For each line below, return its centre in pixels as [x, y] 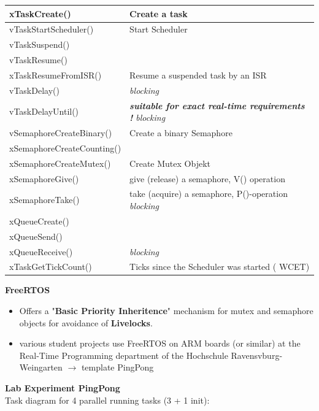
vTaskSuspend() [40, 44]
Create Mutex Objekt [170, 163]
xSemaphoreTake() [44, 200]
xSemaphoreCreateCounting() [65, 148]
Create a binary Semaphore [181, 133]
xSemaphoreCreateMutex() [60, 163]
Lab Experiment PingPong [63, 388]
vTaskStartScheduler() [52, 29]
